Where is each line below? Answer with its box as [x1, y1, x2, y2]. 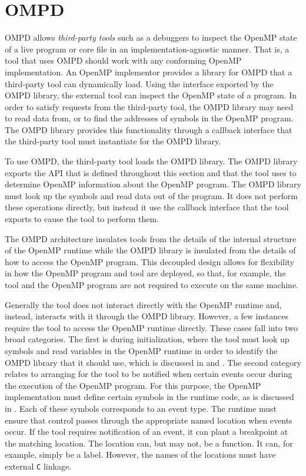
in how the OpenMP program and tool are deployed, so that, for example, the [5, 267, 286, 279]
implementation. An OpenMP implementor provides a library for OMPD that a [5, 65, 292, 78]
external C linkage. [5, 460, 72, 472]
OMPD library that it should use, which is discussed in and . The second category [5, 356, 301, 368]
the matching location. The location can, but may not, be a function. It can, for [5, 437, 293, 449]
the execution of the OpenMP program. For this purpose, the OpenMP [5, 379, 261, 391]
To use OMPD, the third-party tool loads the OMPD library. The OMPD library [5, 155, 298, 167]
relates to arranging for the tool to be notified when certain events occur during [5, 368, 292, 380]
